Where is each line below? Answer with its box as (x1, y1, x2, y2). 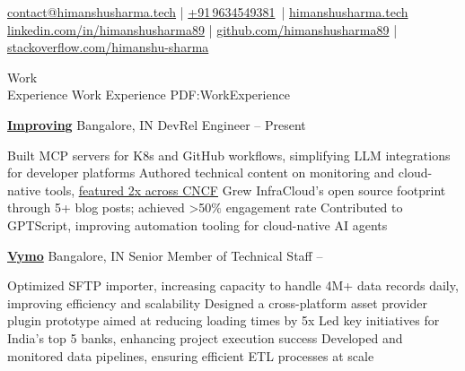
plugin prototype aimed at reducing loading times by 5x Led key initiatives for (7, 311, 440, 330)
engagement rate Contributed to (225, 198, 403, 217)
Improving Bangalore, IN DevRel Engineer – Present (7, 115, 306, 134)
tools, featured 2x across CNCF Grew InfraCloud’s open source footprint (44, 180, 446, 199)
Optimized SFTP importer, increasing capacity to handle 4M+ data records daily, (7, 276, 459, 295)
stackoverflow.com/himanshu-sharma (7, 38, 209, 56)
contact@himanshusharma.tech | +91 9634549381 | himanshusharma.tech (7, 3, 408, 21)
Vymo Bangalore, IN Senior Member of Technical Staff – (7, 246, 323, 264)
